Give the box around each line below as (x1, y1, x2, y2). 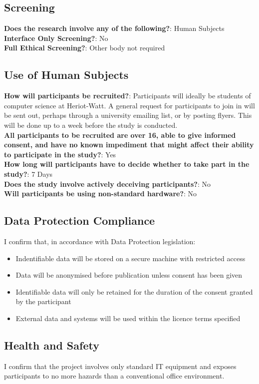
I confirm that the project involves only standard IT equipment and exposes (4, 361, 237, 371)
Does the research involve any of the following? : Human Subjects (4, 23, 225, 33)
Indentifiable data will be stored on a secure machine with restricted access (15, 253, 246, 263)
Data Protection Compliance (4, 213, 155, 228)
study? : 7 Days (4, 168, 53, 179)
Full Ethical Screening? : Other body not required (4, 42, 165, 53)
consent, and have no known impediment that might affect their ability (4, 139, 254, 150)
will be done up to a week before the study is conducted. (4, 119, 178, 130)
